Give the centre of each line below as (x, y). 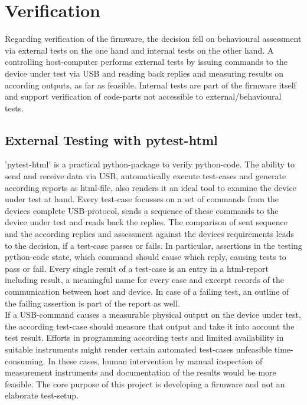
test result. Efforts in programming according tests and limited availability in (144, 337)
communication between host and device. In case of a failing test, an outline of (147, 292)
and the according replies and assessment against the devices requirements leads (150, 234)
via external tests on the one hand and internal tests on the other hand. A (139, 50)
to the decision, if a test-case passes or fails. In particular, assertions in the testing (153, 245)
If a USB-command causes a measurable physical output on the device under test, (153, 315)
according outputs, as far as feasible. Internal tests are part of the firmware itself (151, 85)
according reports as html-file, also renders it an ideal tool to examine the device (151, 187)
